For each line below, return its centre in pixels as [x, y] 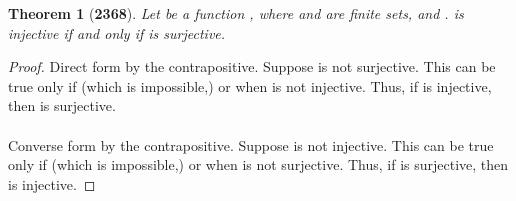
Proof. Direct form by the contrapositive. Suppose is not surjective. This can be [252, 66]
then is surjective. [62, 105]
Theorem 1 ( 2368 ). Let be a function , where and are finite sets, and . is [236, 13]
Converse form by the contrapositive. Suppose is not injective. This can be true [251, 144]
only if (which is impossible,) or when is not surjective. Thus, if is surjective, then [258, 164]
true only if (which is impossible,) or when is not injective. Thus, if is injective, [250, 85]
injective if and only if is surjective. [117, 32]
